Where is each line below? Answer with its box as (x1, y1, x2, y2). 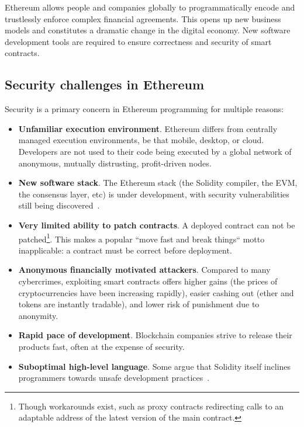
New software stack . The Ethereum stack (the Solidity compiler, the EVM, (18, 176, 298, 189)
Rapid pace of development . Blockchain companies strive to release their (18, 329, 292, 341)
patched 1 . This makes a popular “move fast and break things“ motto (18, 231, 265, 245)
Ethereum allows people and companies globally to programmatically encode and (5, 1, 295, 13)
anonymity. (18, 309, 58, 321)
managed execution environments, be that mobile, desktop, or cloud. (18, 134, 264, 146)
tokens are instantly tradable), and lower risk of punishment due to (18, 298, 260, 310)
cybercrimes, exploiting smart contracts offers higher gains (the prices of (18, 275, 278, 287)
